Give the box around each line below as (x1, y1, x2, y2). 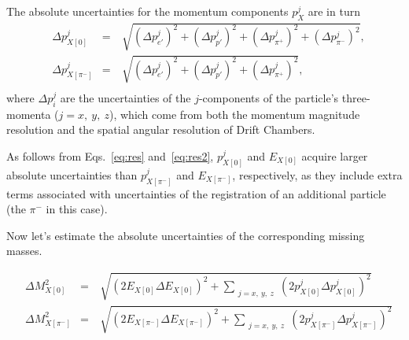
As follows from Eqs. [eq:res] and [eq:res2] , (6, 147, 214, 164)
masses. (6, 242, 42, 259)
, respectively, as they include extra (232, 166, 403, 183)
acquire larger (301, 147, 368, 164)
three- (341, 89, 370, 105)
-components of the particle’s (198, 89, 339, 105)
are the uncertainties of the (60, 89, 191, 105)
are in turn (308, 3, 360, 19)
